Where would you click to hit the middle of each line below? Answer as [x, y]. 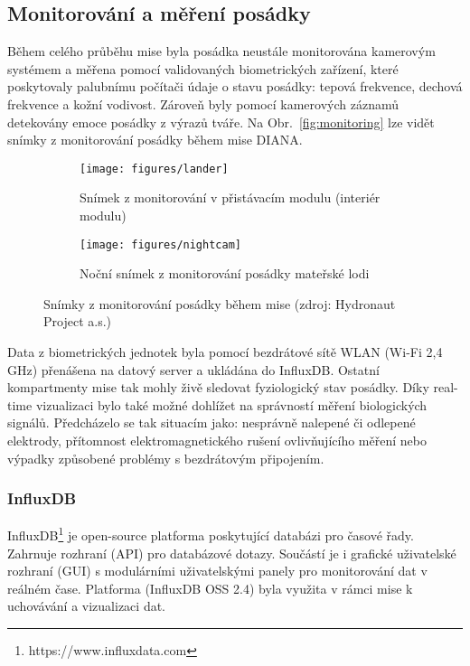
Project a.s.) [77, 321]
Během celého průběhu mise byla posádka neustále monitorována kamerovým [221, 51]
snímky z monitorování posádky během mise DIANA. [155, 140]
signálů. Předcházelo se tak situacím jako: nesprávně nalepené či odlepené [211, 422]
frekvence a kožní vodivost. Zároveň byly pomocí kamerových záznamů [203, 103]
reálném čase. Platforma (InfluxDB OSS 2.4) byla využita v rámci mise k [210, 588]
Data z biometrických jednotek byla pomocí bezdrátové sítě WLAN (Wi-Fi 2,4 [225, 352]
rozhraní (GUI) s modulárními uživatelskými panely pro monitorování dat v [217, 571]
